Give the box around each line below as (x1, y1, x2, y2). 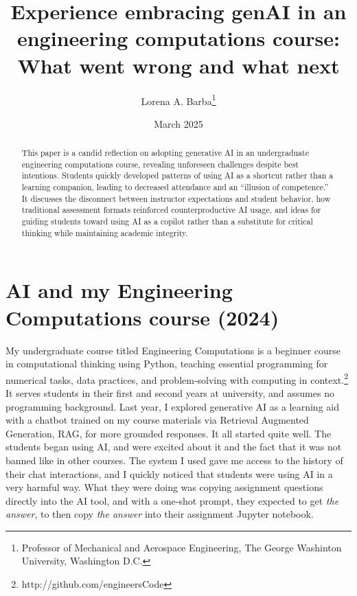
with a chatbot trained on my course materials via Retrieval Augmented (5, 413, 309, 427)
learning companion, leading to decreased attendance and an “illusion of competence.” (21, 181, 329, 193)
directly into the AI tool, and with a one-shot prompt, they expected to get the (5, 493, 339, 507)
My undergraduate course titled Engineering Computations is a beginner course (5, 343, 341, 357)
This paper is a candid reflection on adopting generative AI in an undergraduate (21, 147, 309, 159)
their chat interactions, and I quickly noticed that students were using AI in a (5, 466, 333, 481)
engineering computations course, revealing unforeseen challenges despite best (21, 158, 299, 170)
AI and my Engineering (5, 276, 233, 304)
